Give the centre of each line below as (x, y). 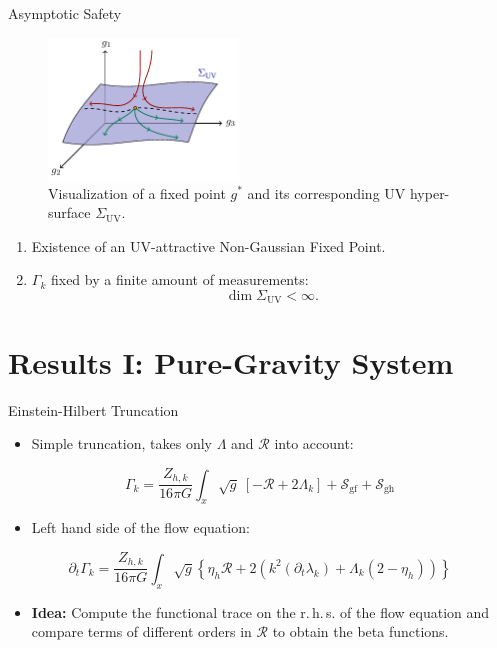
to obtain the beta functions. (360, 631)
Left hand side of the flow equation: (140, 527)
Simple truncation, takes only (121, 443)
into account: (314, 443)
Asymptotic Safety (65, 13)
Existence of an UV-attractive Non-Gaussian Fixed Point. (208, 245)
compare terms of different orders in (141, 631)
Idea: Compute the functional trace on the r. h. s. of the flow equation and (260, 611)
